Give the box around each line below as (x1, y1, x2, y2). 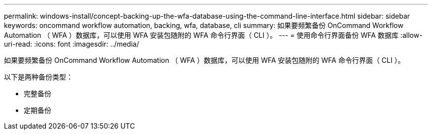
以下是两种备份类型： (4, 73, 73, 81)
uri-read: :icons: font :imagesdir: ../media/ (4, 40, 139, 48)
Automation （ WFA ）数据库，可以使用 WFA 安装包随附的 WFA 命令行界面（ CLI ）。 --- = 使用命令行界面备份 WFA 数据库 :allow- (4, 31, 423, 39)
